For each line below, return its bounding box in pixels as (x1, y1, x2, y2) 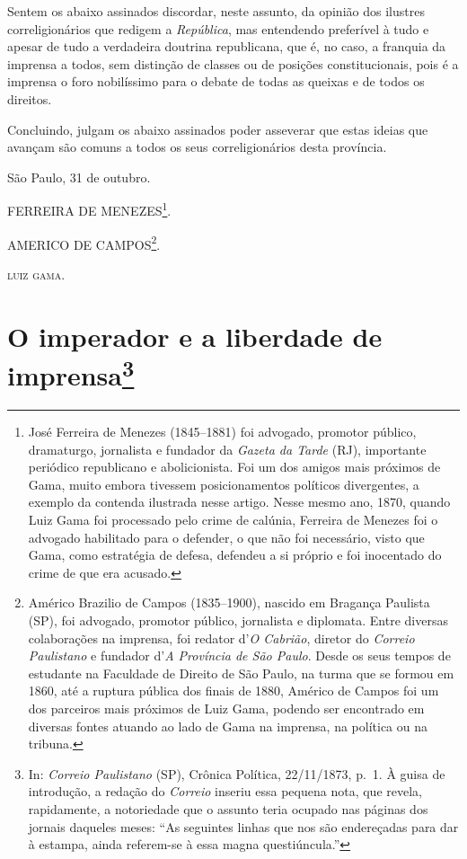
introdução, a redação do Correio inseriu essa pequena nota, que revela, (28, 782, 422, 801)
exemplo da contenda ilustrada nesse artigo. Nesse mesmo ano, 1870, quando (28, 492, 451, 511)
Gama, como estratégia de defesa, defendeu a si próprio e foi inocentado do (28, 545, 442, 564)
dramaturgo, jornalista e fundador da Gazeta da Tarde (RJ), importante (28, 439, 427, 458)
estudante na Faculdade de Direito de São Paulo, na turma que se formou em (28, 663, 454, 682)
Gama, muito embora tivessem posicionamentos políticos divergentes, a (28, 474, 419, 493)
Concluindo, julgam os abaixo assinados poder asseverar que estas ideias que (7, 120, 428, 138)
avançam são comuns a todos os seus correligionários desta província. (7, 137, 387, 156)
